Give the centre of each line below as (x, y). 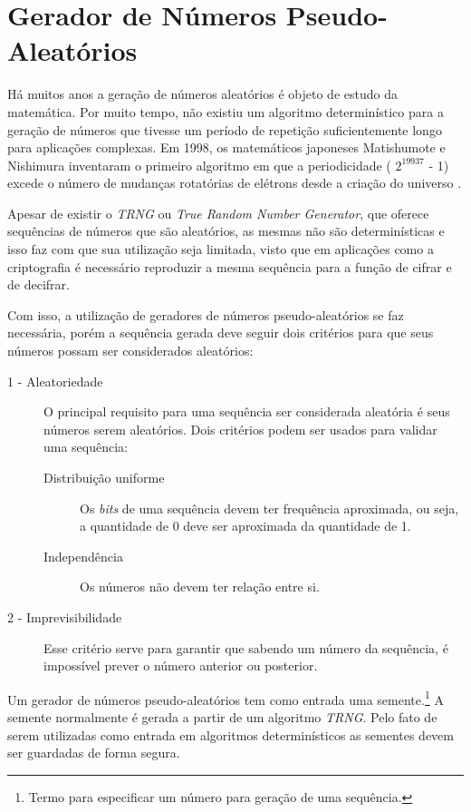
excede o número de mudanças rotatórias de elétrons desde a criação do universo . (235, 183)
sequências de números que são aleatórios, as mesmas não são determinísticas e (226, 231)
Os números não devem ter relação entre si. (200, 587)
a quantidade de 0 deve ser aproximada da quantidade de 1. (245, 526)
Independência (83, 556)
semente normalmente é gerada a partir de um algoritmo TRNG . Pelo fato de (222, 717)
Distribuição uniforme (104, 477)
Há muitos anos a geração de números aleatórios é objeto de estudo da (202, 94)
